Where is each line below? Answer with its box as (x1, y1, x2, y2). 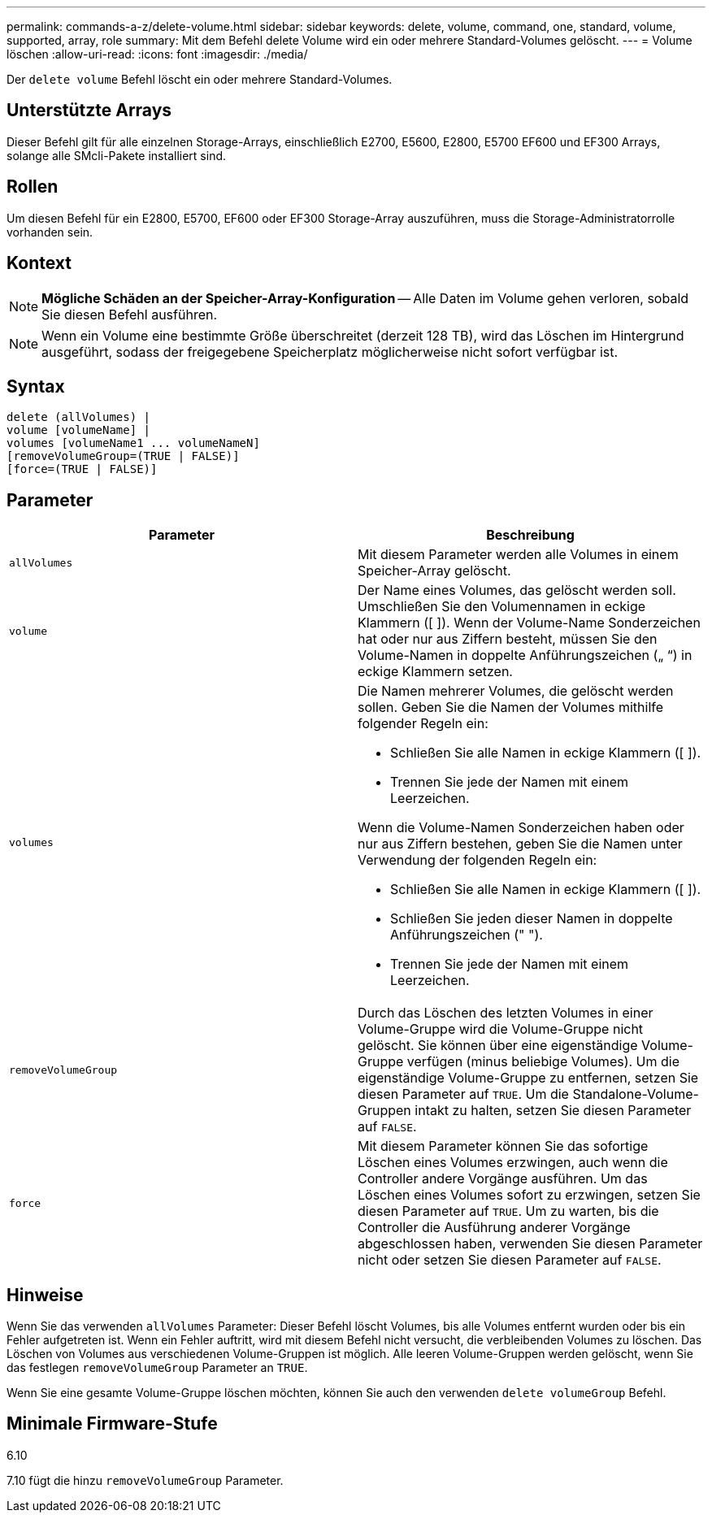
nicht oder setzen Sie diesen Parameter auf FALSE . (358, 1252, 662, 1269)
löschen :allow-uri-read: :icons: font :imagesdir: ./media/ (7, 47, 308, 61)
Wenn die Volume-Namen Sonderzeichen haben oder (358, 819, 684, 836)
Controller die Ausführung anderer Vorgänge (358, 1219, 631, 1236)
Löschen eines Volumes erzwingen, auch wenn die (358, 1154, 668, 1171)
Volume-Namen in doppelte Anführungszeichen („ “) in (358, 647, 692, 664)
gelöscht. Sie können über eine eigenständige (358, 1037, 638, 1054)
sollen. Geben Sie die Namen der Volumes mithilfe (358, 699, 664, 716)
